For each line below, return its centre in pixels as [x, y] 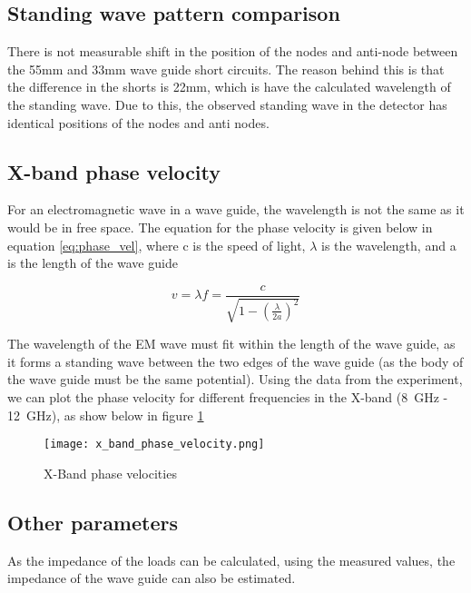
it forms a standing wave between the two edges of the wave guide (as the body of [235, 361]
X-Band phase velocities [110, 473]
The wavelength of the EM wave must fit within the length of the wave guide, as [231, 344]
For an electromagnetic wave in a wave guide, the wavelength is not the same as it [236, 209]
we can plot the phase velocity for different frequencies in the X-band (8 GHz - [228, 396]
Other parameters [93, 522]
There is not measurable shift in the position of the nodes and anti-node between [233, 51]
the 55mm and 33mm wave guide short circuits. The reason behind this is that [226, 69]
